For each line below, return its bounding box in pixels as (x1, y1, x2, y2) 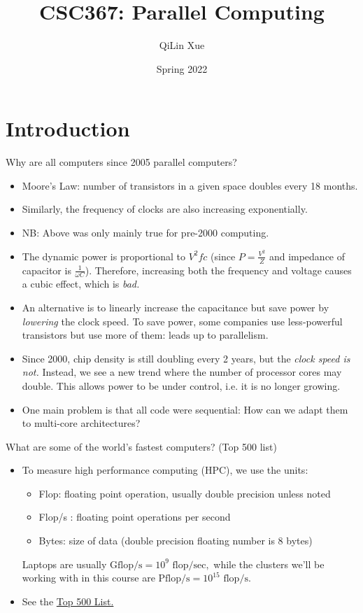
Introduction (6, 114, 130, 143)
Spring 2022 (156, 61, 208, 76)
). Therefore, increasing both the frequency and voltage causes (85, 262, 352, 277)
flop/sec (172, 560, 206, 570)
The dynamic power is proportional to (22, 248, 185, 263)
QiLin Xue (159, 38, 205, 52)
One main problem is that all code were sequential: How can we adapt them (22, 402, 348, 416)
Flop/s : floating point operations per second (38, 509, 231, 524)
